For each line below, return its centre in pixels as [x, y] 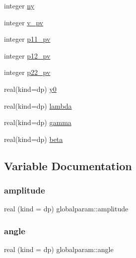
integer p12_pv [27, 55]
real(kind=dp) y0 [30, 89]
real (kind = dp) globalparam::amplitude [66, 209]
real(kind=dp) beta [34, 139]
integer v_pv [24, 22]
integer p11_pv [27, 39]
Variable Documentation [68, 165]
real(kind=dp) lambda [38, 105]
